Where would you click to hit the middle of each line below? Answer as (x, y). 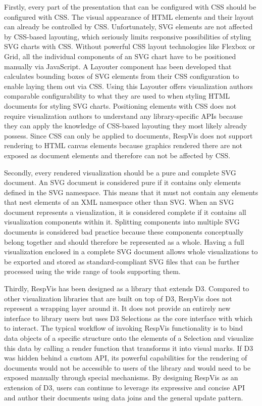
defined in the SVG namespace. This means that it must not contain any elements (131, 192)
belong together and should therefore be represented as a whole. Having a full (124, 241)
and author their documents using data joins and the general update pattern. (124, 397)
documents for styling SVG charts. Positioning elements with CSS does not (120, 105)
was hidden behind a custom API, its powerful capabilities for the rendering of (126, 358)
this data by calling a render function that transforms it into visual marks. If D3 (129, 348)
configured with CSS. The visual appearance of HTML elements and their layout (129, 16)
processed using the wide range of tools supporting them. (92, 271)
